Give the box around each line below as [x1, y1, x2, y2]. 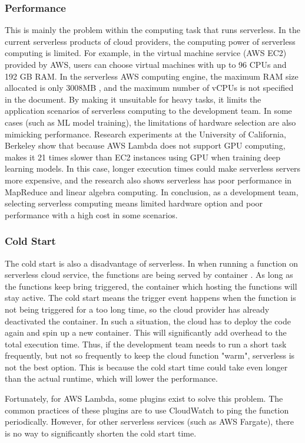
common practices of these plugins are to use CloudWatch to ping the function [5, 403, 289, 416]
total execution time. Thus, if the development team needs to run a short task [5, 337, 287, 350]
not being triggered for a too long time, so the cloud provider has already [5, 303, 270, 315]
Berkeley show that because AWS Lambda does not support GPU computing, [5, 139, 286, 152]
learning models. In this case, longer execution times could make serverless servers [5, 162, 301, 175]
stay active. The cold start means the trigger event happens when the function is [5, 291, 296, 304]
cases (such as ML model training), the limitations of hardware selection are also [5, 116, 296, 128]
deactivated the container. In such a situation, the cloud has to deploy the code [5, 314, 291, 327]
